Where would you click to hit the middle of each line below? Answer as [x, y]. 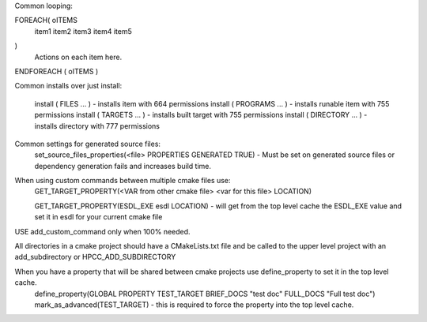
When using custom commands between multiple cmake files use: [123, 181]
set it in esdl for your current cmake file [98, 217]
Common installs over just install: [68, 86]
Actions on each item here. [78, 57]
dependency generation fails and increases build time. [123, 166]
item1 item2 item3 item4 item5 [83, 31]
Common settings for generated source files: [88, 144]
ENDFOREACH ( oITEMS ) [57, 71]
